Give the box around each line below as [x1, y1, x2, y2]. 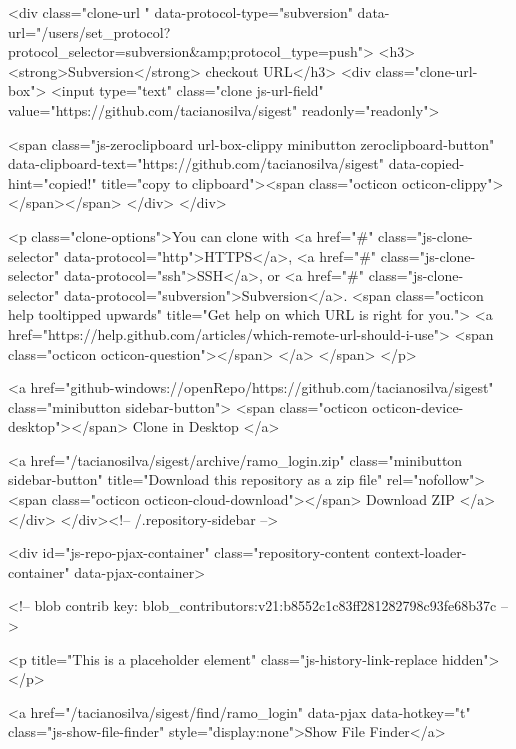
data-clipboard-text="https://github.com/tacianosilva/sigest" [8, 153, 385, 174]
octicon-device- [372, 396, 464, 417]
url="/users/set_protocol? [8, 21, 171, 42]
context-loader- [374, 542, 467, 563]
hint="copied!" [8, 172, 97, 193]
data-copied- [388, 153, 465, 174]
